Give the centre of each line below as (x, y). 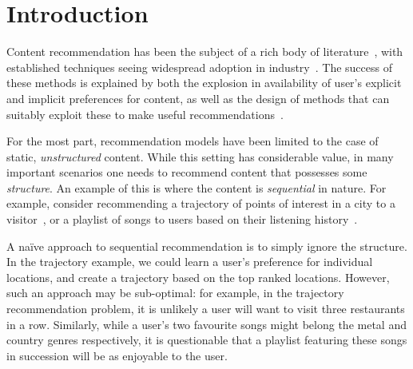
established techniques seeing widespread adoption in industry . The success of (199, 67)
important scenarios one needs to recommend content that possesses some (187, 172)
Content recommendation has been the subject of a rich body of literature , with (205, 52)
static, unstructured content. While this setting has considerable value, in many (200, 156)
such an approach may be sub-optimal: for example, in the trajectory (175, 293)
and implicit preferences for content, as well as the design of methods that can (198, 98)
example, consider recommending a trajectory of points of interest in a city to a (201, 203)
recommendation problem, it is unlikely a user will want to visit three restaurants (206, 309)
